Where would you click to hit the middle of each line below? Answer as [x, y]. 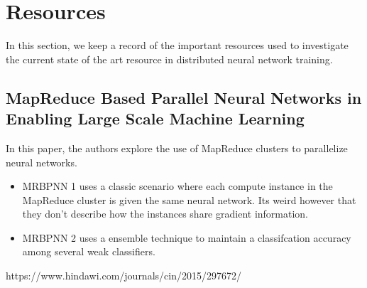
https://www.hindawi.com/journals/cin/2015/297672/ [124, 276]
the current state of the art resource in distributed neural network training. [169, 59]
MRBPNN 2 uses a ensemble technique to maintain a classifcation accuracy [187, 237]
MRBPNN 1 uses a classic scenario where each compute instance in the [177, 186]
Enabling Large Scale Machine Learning [155, 118]
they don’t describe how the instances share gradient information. [165, 214]
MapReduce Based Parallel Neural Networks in [184, 97]
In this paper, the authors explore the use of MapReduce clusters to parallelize [177, 148]
